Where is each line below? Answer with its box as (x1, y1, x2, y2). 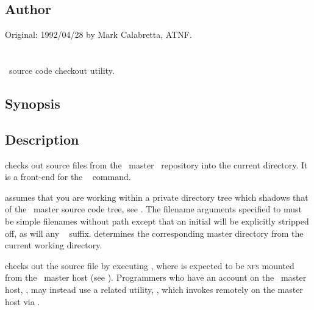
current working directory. (5, 239, 102, 251)
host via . (5, 295, 40, 308)
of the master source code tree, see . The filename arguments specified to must (5, 203, 302, 215)
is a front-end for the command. (5, 170, 131, 183)
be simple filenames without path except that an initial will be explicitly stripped (5, 214, 309, 227)
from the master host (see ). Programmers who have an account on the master (5, 271, 307, 284)
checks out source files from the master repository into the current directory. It (5, 158, 308, 171)
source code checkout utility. (9, 63, 115, 76)
